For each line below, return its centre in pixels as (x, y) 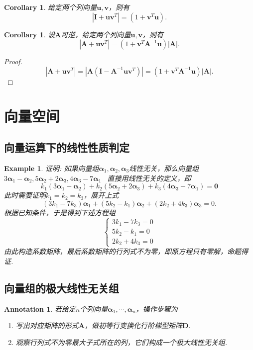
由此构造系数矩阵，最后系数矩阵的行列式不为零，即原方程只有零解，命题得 (126, 251)
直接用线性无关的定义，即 (149, 178)
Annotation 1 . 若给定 (40, 308)
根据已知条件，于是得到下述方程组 (60, 212)
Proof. (13, 61)
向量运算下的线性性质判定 (67, 147)
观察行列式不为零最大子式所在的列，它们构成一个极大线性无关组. (122, 342)
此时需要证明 (25, 195)
